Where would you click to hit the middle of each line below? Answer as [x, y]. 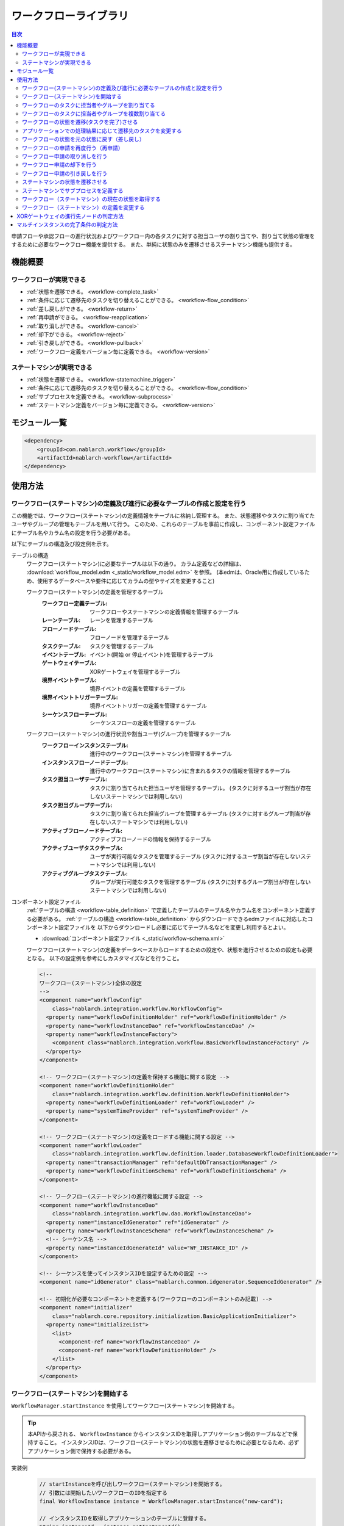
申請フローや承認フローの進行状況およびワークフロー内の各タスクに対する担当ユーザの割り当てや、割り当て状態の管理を [163, 236]
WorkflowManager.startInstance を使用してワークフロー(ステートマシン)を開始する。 [125, 1406]
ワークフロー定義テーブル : [75, 603]
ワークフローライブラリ [70, 16]
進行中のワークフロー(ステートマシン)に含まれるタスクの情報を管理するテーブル [190, 771]
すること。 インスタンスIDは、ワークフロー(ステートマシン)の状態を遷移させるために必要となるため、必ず [166, 1442]
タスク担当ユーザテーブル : [75, 779]
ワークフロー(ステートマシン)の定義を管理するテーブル [95, 592]
